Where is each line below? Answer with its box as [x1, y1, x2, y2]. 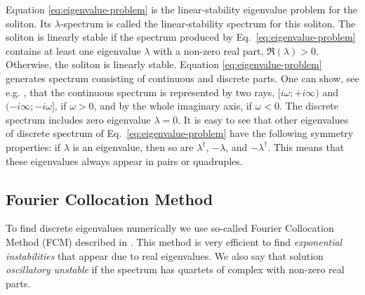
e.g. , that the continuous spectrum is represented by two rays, [6, 84, 275, 99]
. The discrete [279, 98, 339, 113]
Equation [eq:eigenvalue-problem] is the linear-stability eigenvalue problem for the [6, 2, 358, 16]
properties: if [6, 139, 60, 154]
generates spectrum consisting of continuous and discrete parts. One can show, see [6, 70, 359, 85]
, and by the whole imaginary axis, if [93, 98, 252, 113]
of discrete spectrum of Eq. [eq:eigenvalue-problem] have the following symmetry [6, 126, 354, 140]
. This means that [267, 139, 345, 154]
